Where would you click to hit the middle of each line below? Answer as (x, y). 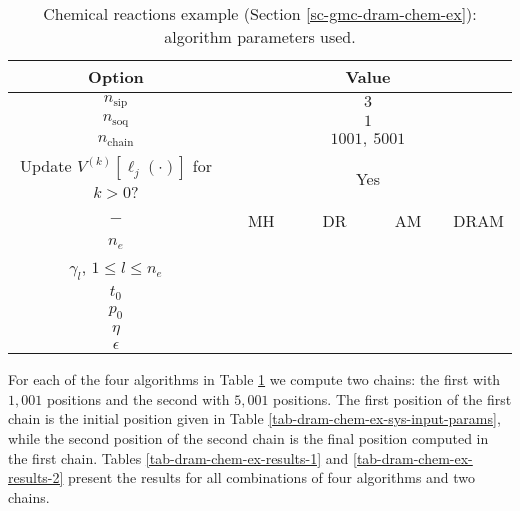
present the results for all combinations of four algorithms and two (272, 477)
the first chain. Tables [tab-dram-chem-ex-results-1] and (178, 457)
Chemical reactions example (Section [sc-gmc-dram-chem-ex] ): (260, 13)
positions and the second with (138, 398)
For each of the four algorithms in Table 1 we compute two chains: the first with (254, 379)
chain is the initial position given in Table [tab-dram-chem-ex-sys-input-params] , (254, 418)
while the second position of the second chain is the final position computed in (248, 437)
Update (46, 165)
